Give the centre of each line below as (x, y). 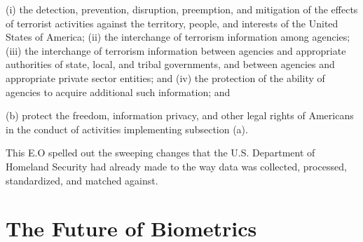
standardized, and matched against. (82, 180)
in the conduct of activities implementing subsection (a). (127, 129)
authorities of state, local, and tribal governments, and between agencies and (170, 64)
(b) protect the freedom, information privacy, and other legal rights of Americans (180, 115)
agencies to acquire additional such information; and (118, 92)
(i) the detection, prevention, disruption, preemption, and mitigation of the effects (182, 9)
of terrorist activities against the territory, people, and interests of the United (172, 23)
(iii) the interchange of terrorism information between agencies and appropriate (176, 50)
